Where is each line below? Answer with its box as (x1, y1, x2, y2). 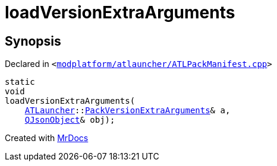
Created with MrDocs (5, 133, 89, 143)
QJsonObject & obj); (24, 115, 115, 125)
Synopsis (5, 33, 61, 49)
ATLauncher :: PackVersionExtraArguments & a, (24, 106, 231, 116)
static (5, 77, 35, 87)
